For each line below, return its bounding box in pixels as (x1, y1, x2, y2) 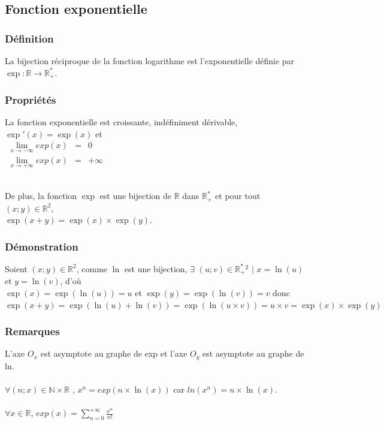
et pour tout (215, 189, 261, 202)
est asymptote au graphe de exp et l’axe (40, 347, 188, 360)
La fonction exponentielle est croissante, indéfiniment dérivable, (5, 116, 238, 128)
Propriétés (5, 92, 56, 107)
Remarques (5, 324, 60, 339)
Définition (5, 31, 54, 46)
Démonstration (5, 239, 78, 254)
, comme (76, 262, 108, 275)
